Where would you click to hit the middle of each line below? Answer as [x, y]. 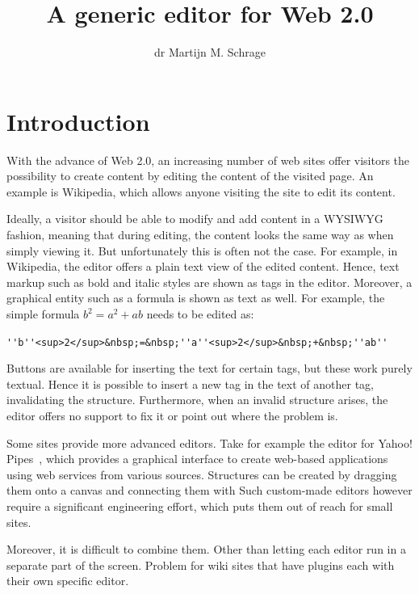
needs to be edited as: [200, 314]
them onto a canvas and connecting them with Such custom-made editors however [209, 490]
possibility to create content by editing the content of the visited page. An [190, 176]
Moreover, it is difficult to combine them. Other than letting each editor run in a [206, 549]
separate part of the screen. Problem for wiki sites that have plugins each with [201, 565]
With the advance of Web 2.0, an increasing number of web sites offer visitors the [208, 160]
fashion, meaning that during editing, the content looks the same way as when [200, 235]
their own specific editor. [68, 581]
